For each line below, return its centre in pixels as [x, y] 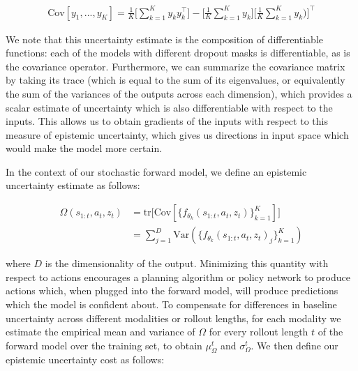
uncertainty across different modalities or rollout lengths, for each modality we [173, 318]
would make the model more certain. [84, 148]
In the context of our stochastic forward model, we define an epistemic [156, 171]
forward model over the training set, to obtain [104, 345]
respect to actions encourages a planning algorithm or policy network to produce [178, 277]
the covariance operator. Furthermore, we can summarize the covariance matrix [176, 66]
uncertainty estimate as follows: [73, 185]
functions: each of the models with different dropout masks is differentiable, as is [178, 53]
